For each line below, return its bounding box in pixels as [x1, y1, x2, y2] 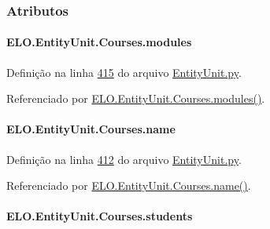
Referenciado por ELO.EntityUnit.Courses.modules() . [6, 90, 265, 107]
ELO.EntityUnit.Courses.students [6, 208, 193, 224]
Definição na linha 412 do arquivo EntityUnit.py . [6, 151, 242, 167]
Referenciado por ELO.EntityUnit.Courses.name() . [6, 177, 251, 194]
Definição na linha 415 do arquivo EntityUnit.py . [6, 64, 242, 80]
